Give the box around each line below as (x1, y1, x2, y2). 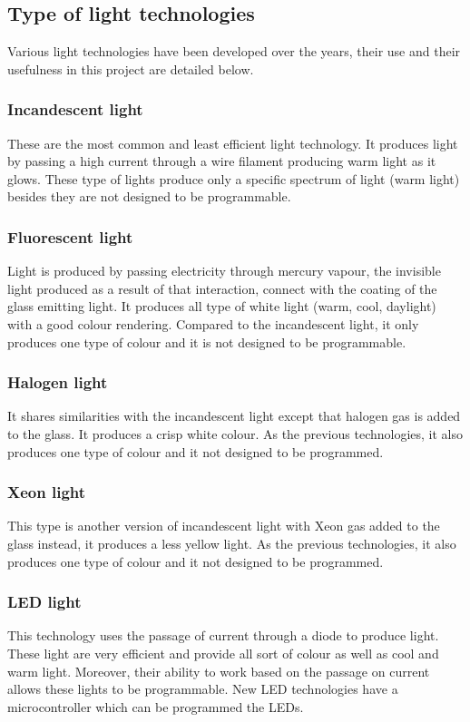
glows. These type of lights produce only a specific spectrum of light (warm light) (7, 169, 460, 188)
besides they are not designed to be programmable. (7, 187, 291, 206)
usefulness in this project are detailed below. (7, 59, 254, 78)
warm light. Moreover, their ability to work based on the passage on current (7, 661, 430, 680)
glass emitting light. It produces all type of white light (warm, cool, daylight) (7, 297, 436, 316)
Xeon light (7, 481, 86, 503)
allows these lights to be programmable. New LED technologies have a (7, 679, 398, 698)
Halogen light (7, 371, 108, 394)
